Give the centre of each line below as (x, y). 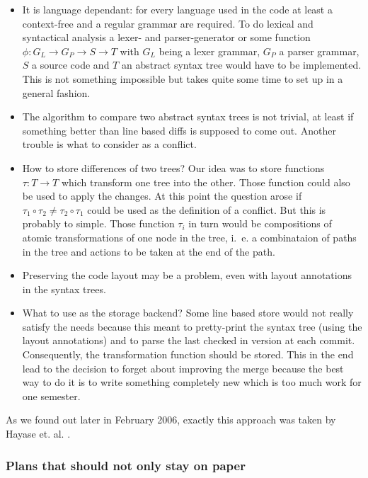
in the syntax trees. (64, 289)
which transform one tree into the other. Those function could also (206, 182)
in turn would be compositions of (260, 223)
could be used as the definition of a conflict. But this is (207, 209)
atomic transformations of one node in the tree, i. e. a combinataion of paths (189, 237)
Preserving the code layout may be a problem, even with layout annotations (187, 275)
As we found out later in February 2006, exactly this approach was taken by (171, 420)
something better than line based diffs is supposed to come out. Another (179, 130)
